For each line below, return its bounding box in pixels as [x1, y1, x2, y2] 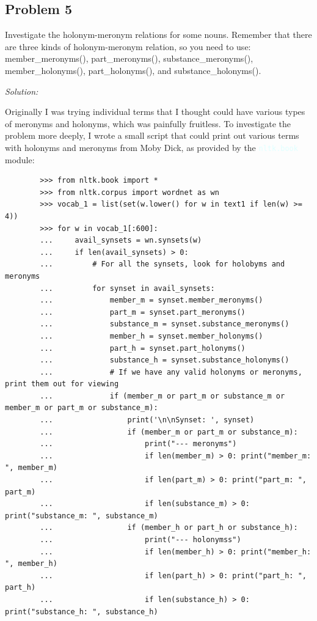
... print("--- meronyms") [40, 439, 237, 449]
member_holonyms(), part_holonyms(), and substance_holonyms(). [5, 64, 261, 76]
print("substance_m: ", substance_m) [5, 511, 158, 520]
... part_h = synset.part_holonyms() [40, 344, 246, 353]
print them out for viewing [5, 380, 119, 389]
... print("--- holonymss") [40, 535, 241, 545]
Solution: [5, 84, 38, 97]
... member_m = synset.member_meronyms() [40, 296, 263, 305]
